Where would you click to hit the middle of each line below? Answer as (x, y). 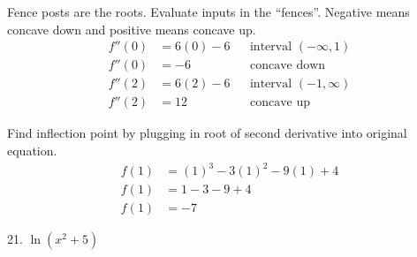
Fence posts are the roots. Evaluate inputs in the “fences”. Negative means (208, 11)
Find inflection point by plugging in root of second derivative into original (207, 133)
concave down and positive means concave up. (132, 29)
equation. (32, 150)
